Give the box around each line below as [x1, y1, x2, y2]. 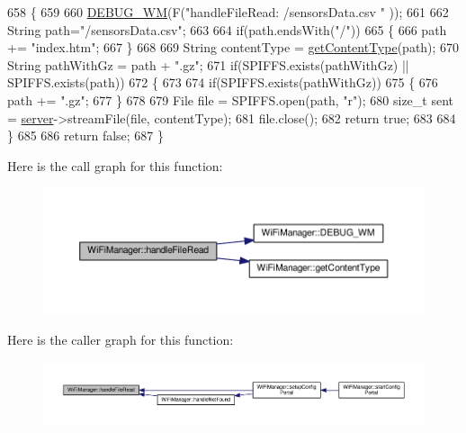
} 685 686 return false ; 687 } [7, 126, 165, 145]
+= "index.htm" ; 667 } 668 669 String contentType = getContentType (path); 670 [7, 38, 460, 57]
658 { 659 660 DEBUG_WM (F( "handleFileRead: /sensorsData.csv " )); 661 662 [7, 3, 449, 21]
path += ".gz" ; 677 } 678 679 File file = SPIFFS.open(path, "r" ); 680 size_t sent [7, 90, 454, 109]
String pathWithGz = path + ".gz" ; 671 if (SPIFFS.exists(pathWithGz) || [7, 55, 409, 74]
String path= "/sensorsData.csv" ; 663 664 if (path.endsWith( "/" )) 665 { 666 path [7, 20, 447, 39]
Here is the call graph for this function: [7, 156, 223, 175]
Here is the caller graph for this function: [7, 330, 234, 349]
